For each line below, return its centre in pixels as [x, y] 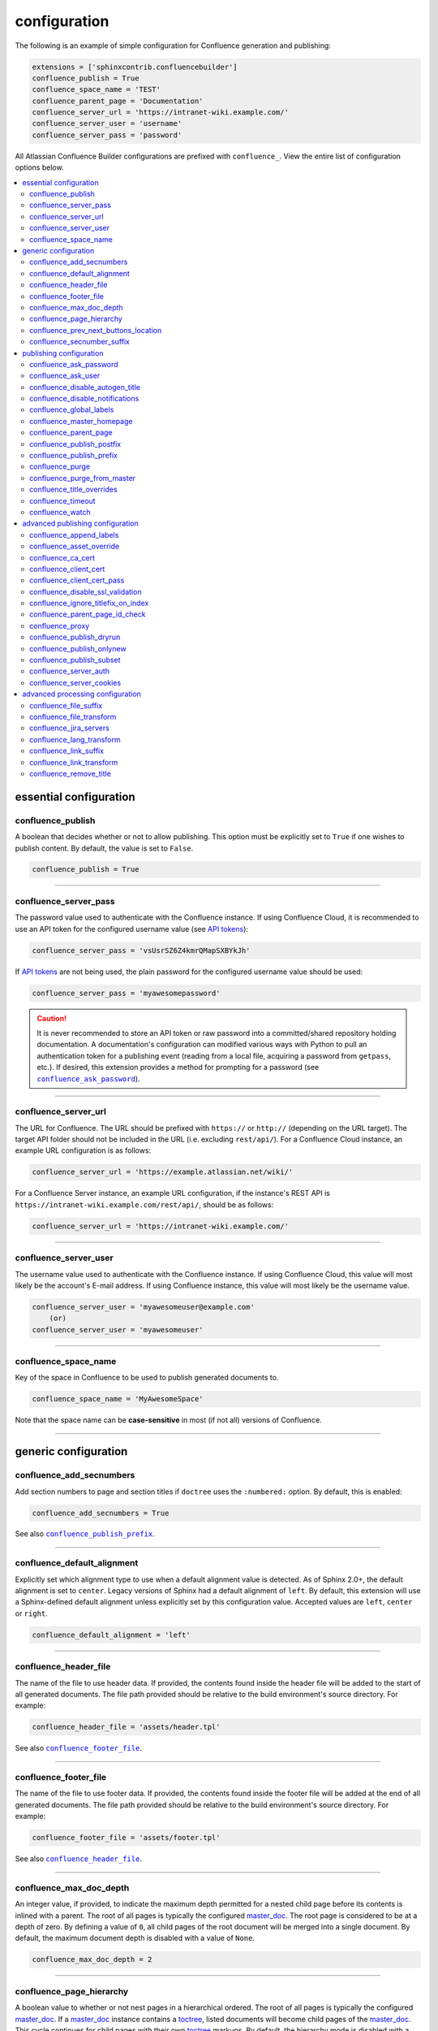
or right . [31, 1613]
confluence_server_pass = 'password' [107, 135]
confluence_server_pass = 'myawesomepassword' [126, 993]
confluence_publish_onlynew [78, 648]
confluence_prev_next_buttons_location [96, 330]
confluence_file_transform [73, 717]
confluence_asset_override [75, 546]
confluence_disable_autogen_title [85, 387]
